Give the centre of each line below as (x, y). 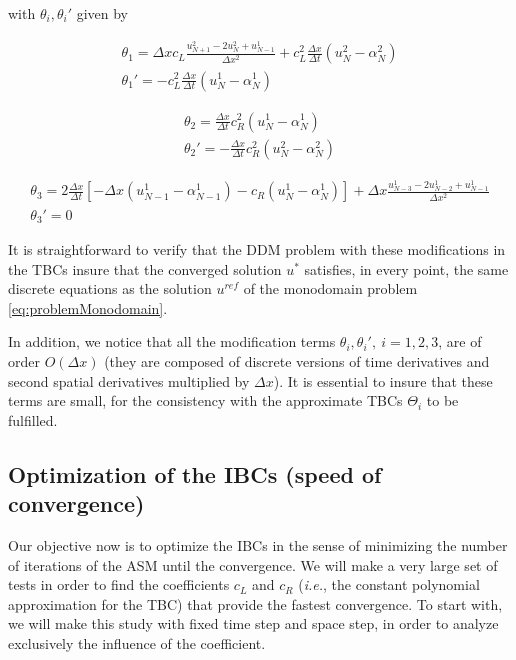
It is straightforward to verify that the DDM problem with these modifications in (257, 248)
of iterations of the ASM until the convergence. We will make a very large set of (253, 564)
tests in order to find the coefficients (119, 584)
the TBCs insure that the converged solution (145, 268)
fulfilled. (33, 419)
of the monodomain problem (330, 288)
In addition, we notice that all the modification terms (172, 341)
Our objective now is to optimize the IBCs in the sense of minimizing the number (258, 544)
